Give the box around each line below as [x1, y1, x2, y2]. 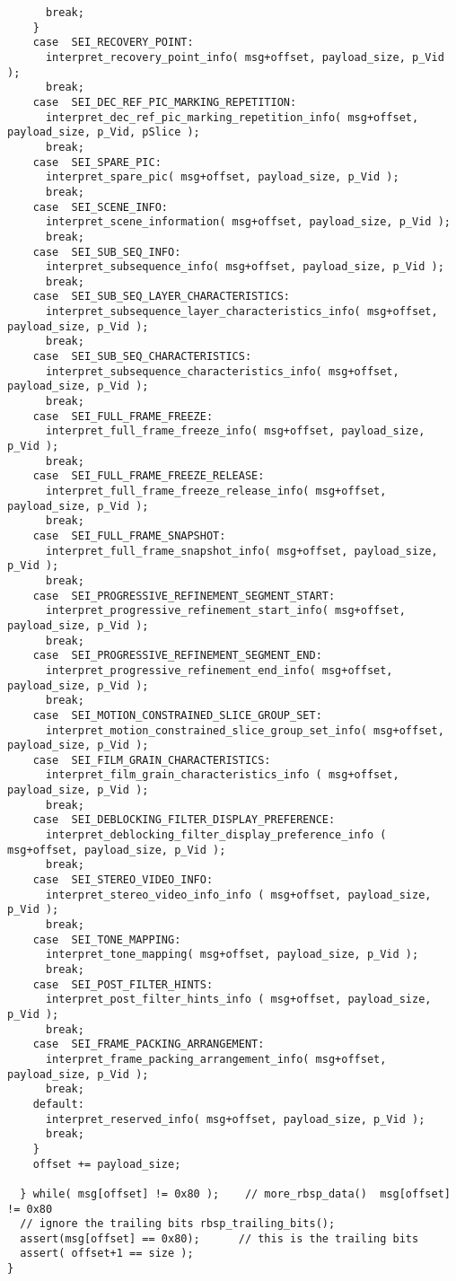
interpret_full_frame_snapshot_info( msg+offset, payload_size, [45, 544, 438, 557]
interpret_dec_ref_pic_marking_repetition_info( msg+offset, [45, 110, 419, 124]
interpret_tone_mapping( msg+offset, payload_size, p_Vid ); [45, 948, 419, 961]
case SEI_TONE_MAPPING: [32, 933, 181, 946]
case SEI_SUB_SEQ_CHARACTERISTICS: [32, 350, 252, 364]
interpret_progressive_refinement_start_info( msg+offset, [45, 604, 406, 618]
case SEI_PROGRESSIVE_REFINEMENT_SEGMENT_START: [32, 589, 336, 602]
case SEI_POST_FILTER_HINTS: [32, 978, 214, 991]
